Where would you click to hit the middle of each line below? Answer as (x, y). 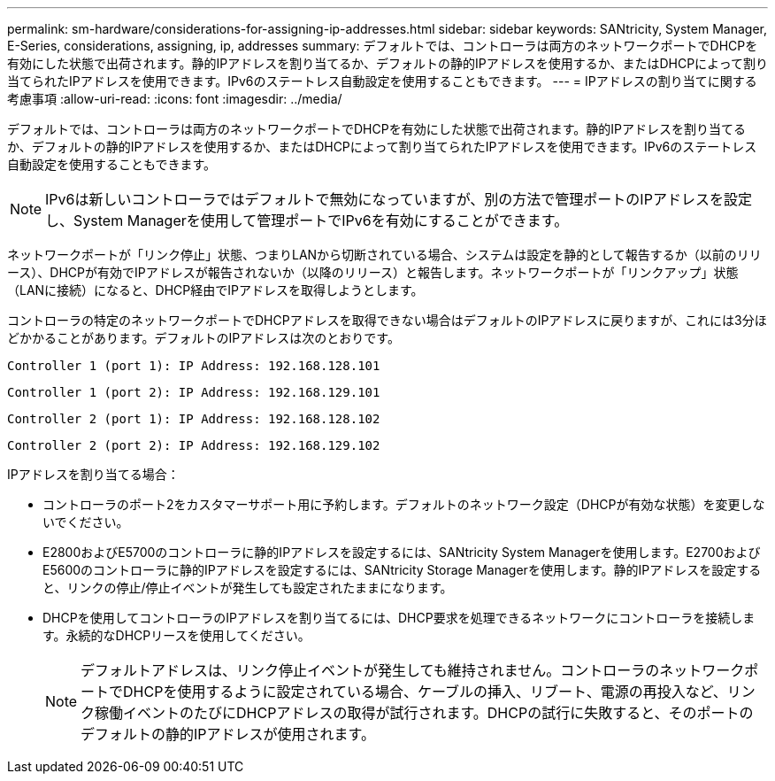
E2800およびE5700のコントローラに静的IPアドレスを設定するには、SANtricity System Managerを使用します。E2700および (402, 552)
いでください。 (86, 522)
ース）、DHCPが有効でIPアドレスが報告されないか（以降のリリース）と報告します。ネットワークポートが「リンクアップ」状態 (373, 272)
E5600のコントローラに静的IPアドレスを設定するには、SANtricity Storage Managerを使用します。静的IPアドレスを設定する (402, 570)
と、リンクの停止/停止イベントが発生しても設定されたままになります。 (248, 588)
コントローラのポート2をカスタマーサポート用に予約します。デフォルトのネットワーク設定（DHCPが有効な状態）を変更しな (404, 504)
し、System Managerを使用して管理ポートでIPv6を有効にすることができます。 (307, 220)
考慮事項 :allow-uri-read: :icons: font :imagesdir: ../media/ (175, 99)
